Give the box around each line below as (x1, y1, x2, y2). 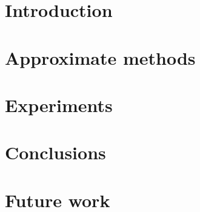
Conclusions (5, 140, 106, 165)
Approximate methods (5, 45, 196, 70)
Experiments (5, 92, 113, 117)
